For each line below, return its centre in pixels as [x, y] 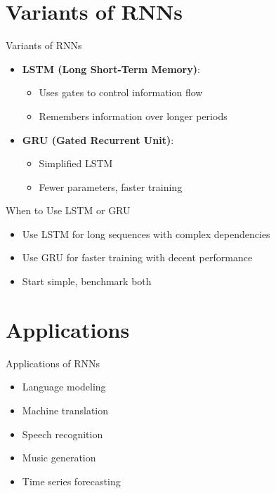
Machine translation [65, 410]
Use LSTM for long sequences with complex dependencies [146, 234]
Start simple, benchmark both [87, 281]
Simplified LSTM [76, 163]
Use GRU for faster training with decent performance [137, 257]
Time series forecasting [71, 481]
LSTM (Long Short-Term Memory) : [111, 68]
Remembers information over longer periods [133, 116]
